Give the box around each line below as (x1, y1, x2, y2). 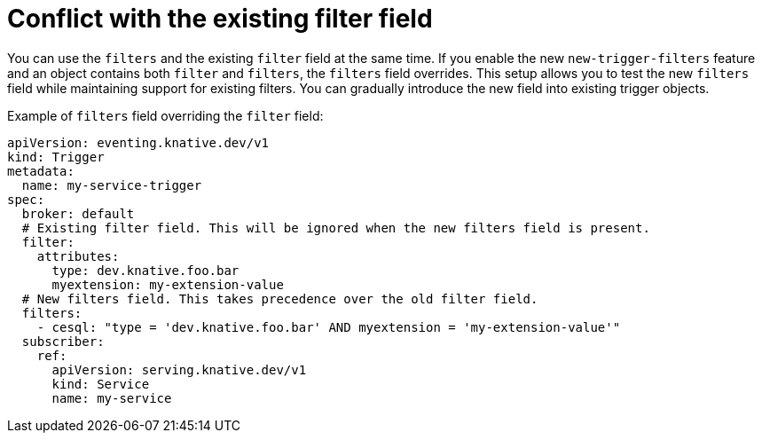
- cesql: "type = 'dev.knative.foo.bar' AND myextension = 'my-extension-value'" (36, 319, 621, 334)
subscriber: (21, 334, 105, 349)
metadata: (7, 163, 75, 178)
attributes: (36, 248, 120, 263)
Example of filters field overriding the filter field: (7, 107, 324, 123)
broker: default (21, 206, 135, 221)
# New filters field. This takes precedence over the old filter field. (21, 291, 538, 306)
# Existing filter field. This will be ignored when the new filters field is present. (21, 220, 650, 235)
